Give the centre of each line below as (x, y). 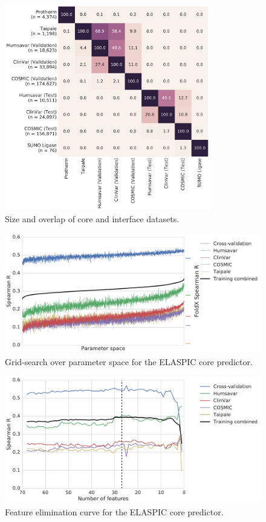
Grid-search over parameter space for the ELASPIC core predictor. (129, 361)
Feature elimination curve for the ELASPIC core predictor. (114, 511)
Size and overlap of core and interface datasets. (92, 218)
